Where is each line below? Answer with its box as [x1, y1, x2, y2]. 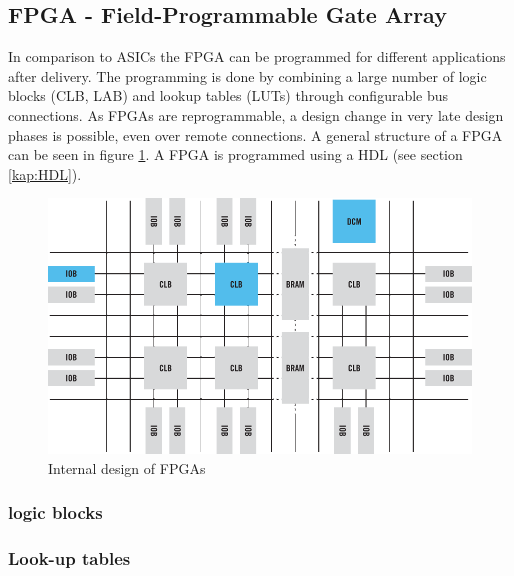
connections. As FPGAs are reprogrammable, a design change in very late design [8, 104, 504, 125]
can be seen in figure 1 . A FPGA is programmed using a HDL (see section [8, 144, 463, 165]
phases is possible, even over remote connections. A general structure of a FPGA [8, 124, 503, 145]
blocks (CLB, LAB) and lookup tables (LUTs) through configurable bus [8, 85, 449, 106]
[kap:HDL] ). [8, 163, 82, 184]
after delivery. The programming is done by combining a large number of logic [8, 65, 487, 86]
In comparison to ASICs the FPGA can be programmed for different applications [8, 46, 506, 67]
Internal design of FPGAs [48, 457, 206, 478]
